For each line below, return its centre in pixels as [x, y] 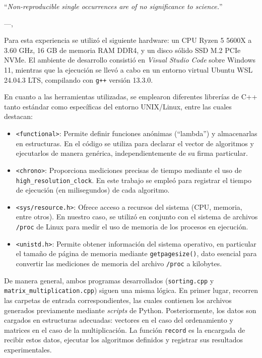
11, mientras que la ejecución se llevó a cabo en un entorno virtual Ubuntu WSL [128, 69]
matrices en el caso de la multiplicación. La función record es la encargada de [125, 330]
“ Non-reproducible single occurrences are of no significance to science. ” [113, 6]
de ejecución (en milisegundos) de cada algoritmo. [93, 190]
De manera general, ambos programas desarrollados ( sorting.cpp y [109, 280]
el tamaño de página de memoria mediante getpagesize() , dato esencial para [136, 253]
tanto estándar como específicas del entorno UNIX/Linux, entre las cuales [118, 106]
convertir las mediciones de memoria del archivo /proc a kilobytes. [119, 263]
